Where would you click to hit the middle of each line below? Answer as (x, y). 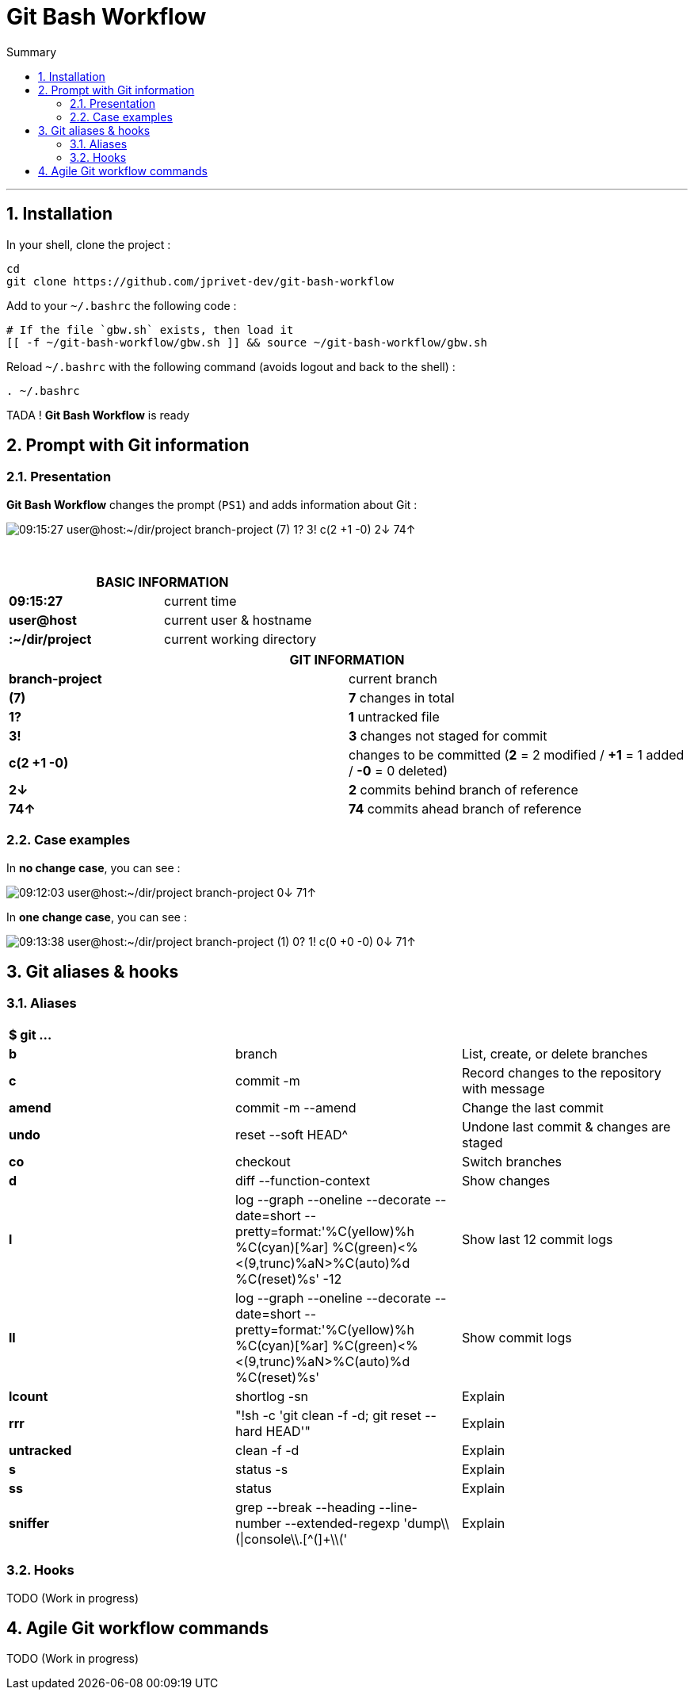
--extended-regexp (342, 1523)
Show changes (506, 1180)
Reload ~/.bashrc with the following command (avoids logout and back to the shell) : (231, 366)
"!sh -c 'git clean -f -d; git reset (328, 1415)
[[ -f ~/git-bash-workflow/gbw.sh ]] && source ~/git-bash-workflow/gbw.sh (247, 342)
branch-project (55, 678)
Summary (32, 52)
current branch (393, 678)
